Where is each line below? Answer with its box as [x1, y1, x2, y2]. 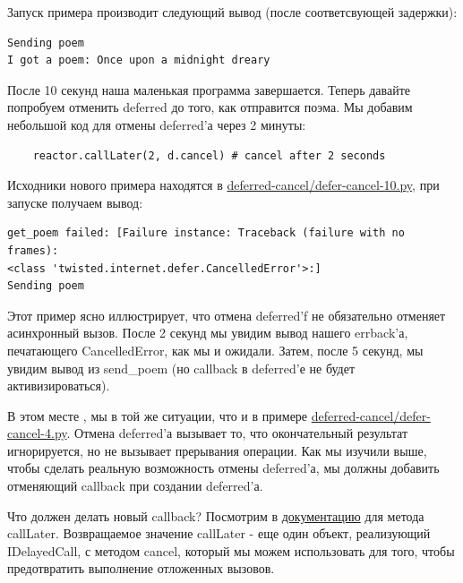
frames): [7, 244, 59, 257]
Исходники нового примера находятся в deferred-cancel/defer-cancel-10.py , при [7, 176, 440, 194]
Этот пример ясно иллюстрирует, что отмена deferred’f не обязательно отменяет [7, 305, 446, 324]
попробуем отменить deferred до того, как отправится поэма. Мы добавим [7, 98, 413, 116]
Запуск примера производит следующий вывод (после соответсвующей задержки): [7, 3, 458, 21]
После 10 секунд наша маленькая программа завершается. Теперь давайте [7, 80, 411, 99]
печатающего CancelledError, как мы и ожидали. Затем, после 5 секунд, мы [7, 340, 424, 359]
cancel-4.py [7, 424, 67, 442]
